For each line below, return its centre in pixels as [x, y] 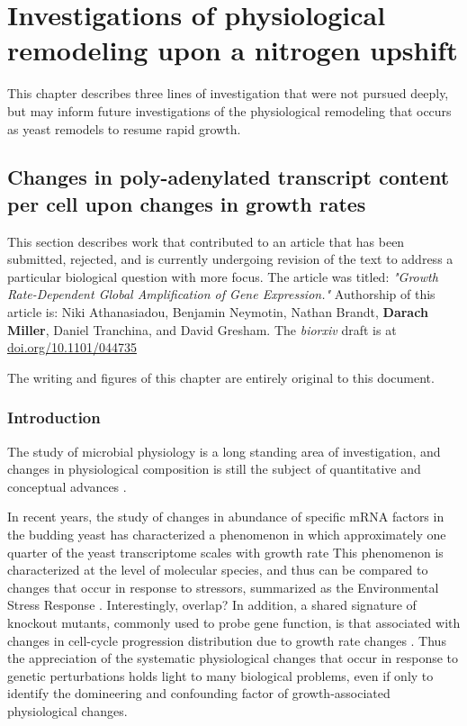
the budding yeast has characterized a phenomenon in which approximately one [227, 535]
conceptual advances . [67, 486]
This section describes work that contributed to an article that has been [206, 241]
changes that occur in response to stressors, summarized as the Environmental [223, 587]
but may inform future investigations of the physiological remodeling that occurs [229, 110]
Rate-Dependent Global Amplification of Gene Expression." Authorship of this [221, 294]
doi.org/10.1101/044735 [72, 347]
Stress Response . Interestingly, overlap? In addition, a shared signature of [212, 605]
